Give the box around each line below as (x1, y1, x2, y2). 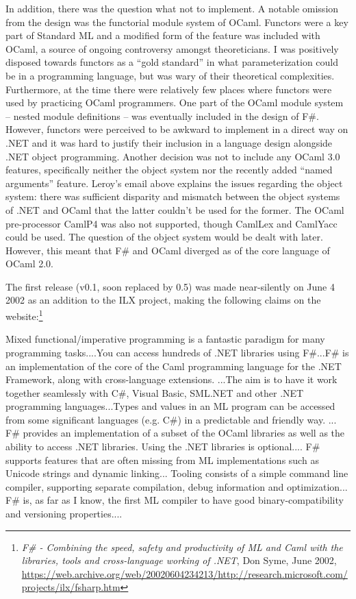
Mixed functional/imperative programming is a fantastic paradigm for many (5, 332, 325, 346)
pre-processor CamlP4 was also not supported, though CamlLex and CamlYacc (5, 216, 338, 230)
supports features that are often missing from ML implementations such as (5, 452, 319, 467)
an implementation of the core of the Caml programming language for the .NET (5, 358, 342, 373)
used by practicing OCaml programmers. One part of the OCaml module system (5, 95, 344, 110)
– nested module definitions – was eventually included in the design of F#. (5, 108, 319, 123)
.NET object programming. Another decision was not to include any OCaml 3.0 (5, 149, 340, 163)
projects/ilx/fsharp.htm (21, 580, 120, 594)
